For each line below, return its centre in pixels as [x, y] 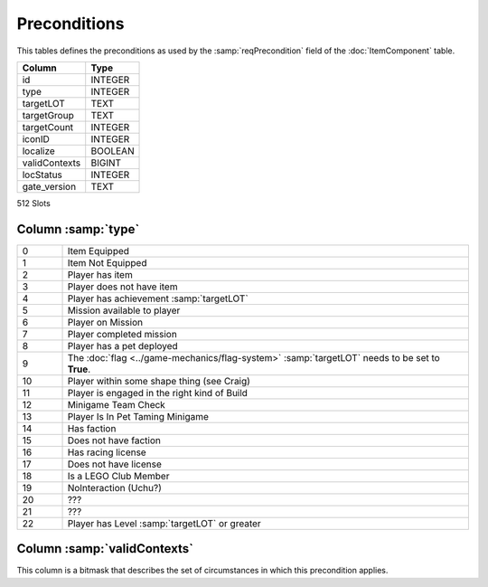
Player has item [100, 274]
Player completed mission [122, 334]
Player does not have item [122, 287]
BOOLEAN [113, 151]
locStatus [42, 175]
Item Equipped [99, 251]
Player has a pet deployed [122, 346]
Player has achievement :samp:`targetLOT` [158, 298]
